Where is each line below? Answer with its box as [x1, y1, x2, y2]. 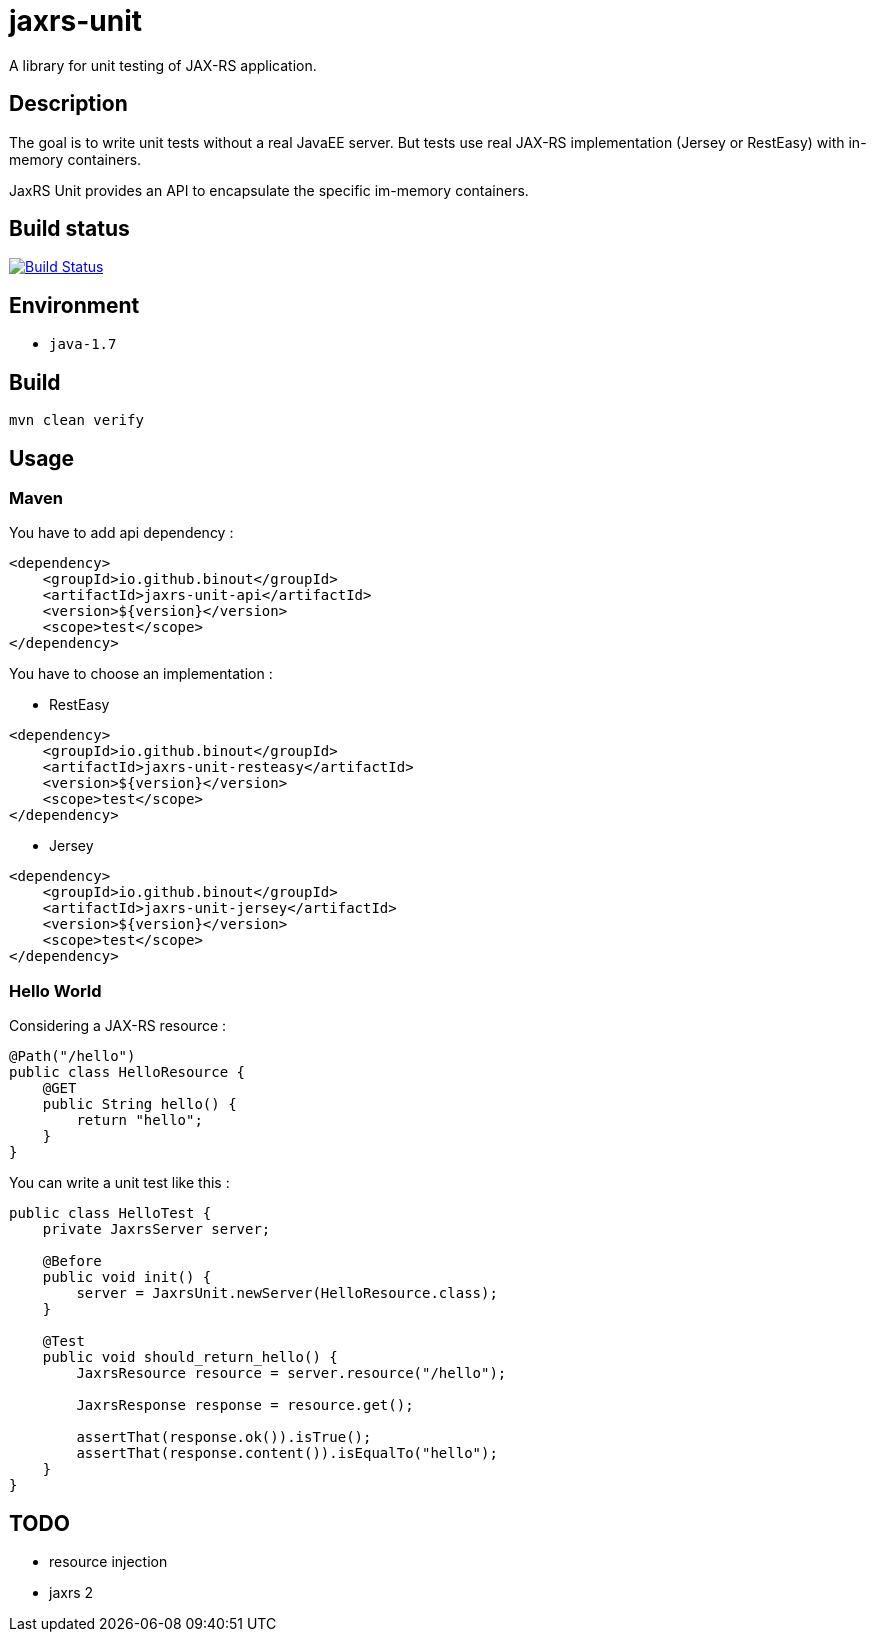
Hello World [9, 980, 102, 1001]
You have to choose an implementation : [9, 665, 273, 683]
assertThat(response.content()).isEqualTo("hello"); [76, 1445, 498, 1462]
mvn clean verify [9, 412, 144, 429]
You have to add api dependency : [9, 524, 234, 542]
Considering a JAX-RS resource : [9, 1017, 227, 1035]
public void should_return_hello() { [42, 1349, 338, 1366]
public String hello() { [42, 1096, 237, 1113]
